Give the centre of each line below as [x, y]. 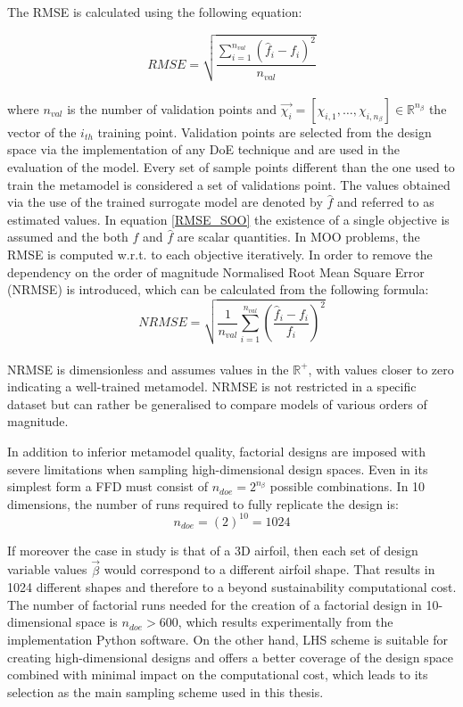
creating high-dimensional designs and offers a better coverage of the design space [230, 657]
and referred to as [386, 202]
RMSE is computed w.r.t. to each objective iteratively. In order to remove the [220, 254]
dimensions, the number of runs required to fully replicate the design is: [203, 503]
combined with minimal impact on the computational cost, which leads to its [218, 674]
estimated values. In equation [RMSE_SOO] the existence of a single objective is [228, 219]
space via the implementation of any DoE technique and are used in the [204, 149]
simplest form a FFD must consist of [107, 486]
